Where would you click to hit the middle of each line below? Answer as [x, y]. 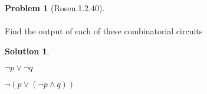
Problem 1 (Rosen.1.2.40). [55, 8]
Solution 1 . [27, 51]
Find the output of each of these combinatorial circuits [104, 31]
